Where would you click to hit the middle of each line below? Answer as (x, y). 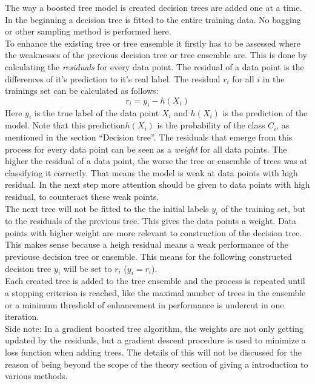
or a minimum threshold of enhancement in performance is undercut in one (144, 304)
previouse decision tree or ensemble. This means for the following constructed (148, 257)
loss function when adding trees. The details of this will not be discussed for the (153, 352)
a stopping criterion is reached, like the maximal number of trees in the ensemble (155, 293)
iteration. (22, 316)
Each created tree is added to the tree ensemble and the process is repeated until (155, 281)
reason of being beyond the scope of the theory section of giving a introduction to (157, 364)
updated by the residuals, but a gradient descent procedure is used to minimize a (155, 340)
